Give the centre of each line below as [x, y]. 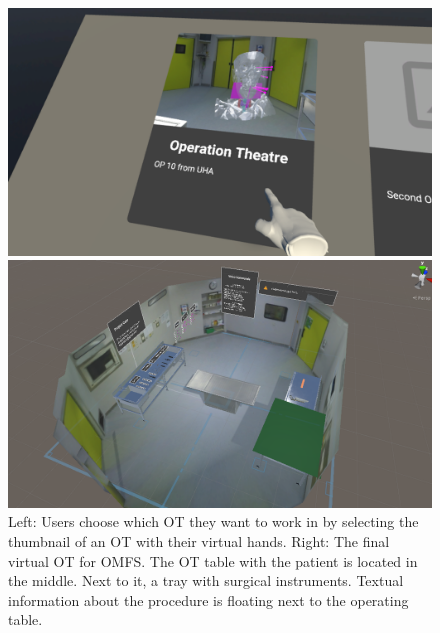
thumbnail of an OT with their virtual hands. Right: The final [199, 541]
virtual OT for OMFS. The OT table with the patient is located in [213, 560]
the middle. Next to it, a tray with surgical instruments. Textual [206, 580]
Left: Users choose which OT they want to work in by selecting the [213, 521]
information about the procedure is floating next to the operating [208, 599]
